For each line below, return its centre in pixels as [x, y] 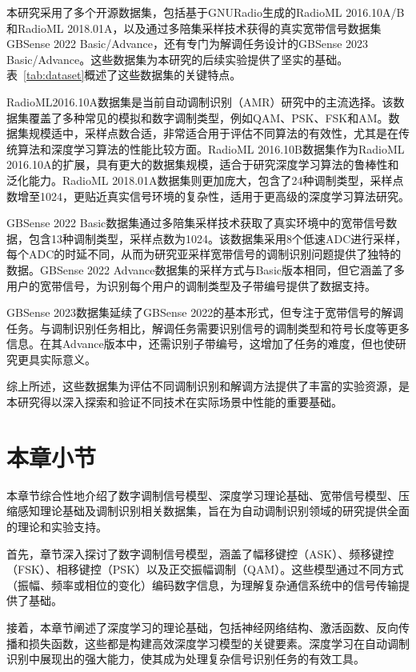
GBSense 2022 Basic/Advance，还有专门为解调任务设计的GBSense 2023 [188, 44]
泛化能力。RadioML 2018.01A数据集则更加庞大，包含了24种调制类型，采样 [200, 180]
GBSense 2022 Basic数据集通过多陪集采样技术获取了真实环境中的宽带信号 [196, 223]
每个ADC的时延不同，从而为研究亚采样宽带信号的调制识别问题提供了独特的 [204, 254]
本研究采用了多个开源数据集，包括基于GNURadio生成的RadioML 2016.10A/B [206, 12]
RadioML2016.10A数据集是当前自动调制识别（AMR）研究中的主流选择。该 [200, 101]
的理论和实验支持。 [57, 526]
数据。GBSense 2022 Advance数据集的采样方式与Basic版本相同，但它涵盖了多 [206, 269]
